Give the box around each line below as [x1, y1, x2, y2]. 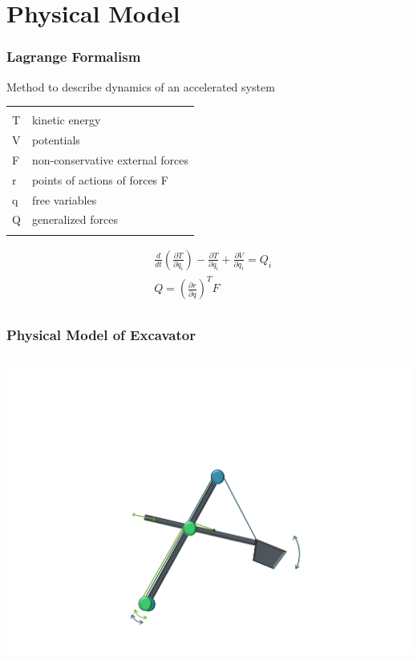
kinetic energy [31, 112, 101, 128]
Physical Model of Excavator [6, 325, 196, 345]
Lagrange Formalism [6, 47, 141, 67]
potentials [31, 132, 80, 148]
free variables [31, 191, 97, 208]
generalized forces [31, 211, 118, 228]
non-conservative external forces [31, 151, 188, 168]
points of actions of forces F [31, 171, 168, 188]
